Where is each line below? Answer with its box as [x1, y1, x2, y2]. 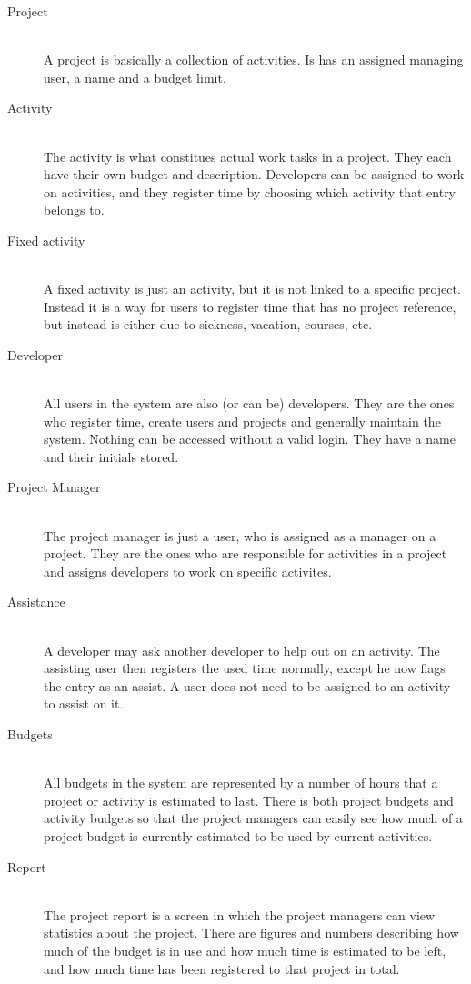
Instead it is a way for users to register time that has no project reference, [44, 296, 456, 316]
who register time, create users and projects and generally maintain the [44, 411, 441, 430]
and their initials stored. [44, 447, 179, 466]
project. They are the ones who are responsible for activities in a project [44, 544, 447, 563]
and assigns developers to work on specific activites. [44, 561, 332, 580]
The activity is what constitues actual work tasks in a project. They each [44, 146, 452, 166]
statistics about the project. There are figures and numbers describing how [44, 923, 459, 942]
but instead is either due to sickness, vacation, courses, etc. [44, 315, 373, 334]
